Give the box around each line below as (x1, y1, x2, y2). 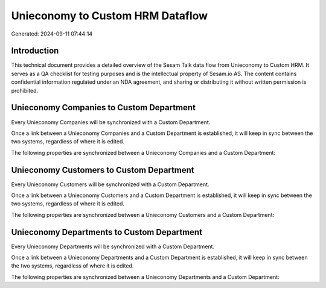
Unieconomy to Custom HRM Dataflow (11, 9, 208, 22)
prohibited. (11, 87, 39, 94)
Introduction (11, 46, 59, 56)
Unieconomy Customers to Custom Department (11, 164, 194, 175)
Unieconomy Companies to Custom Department (11, 102, 196, 113)
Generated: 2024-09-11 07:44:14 (11, 30, 93, 37)
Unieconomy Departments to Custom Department (11, 227, 202, 237)
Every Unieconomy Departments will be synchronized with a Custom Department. (11, 243, 214, 250)
